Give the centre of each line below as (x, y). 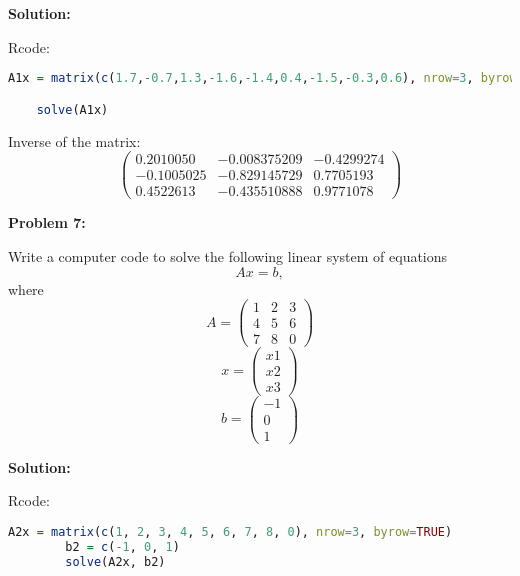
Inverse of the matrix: (74, 140)
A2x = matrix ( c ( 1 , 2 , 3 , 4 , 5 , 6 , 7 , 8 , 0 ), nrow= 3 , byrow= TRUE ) (230, 531)
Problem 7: (47, 222)
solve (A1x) (72, 109)
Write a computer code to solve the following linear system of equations (228, 255)
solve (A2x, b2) (115, 561)
